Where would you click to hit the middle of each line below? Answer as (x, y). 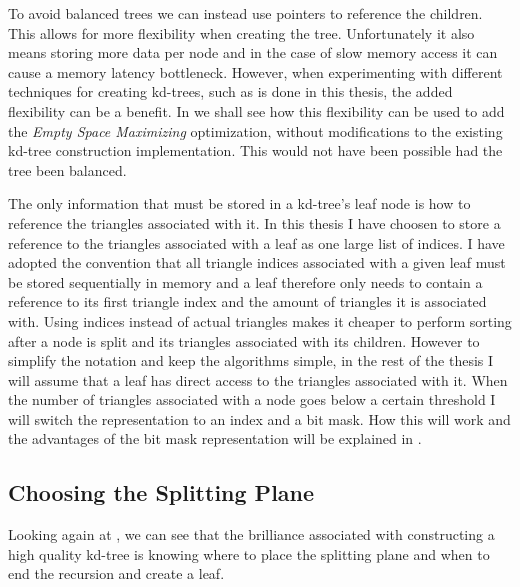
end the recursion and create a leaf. (116, 573)
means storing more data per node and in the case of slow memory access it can (253, 52)
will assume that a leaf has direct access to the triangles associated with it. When (258, 379)
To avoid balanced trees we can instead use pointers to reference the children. (245, 13)
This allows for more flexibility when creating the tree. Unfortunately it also (241, 32)
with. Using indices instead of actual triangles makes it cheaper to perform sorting (260, 320)
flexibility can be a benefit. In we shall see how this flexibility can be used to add (256, 110)
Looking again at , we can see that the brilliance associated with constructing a (251, 534)
